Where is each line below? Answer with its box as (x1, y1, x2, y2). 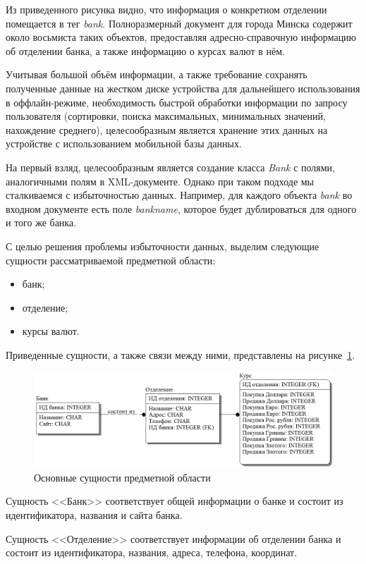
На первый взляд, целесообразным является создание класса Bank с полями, (6, 159, 335, 174)
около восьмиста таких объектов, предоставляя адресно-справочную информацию (6, 30, 357, 44)
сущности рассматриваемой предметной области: (6, 252, 216, 267)
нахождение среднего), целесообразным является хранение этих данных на (6, 122, 328, 137)
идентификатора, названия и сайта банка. (6, 507, 183, 522)
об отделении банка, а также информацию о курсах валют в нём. (6, 43, 285, 58)
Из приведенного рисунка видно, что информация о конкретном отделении (6, 2, 327, 16)
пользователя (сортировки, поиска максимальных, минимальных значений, (6, 109, 326, 123)
